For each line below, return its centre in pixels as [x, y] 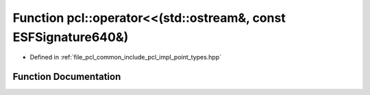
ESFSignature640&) [71, 37]
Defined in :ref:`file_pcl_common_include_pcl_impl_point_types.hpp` [126, 57]
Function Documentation [67, 77]
